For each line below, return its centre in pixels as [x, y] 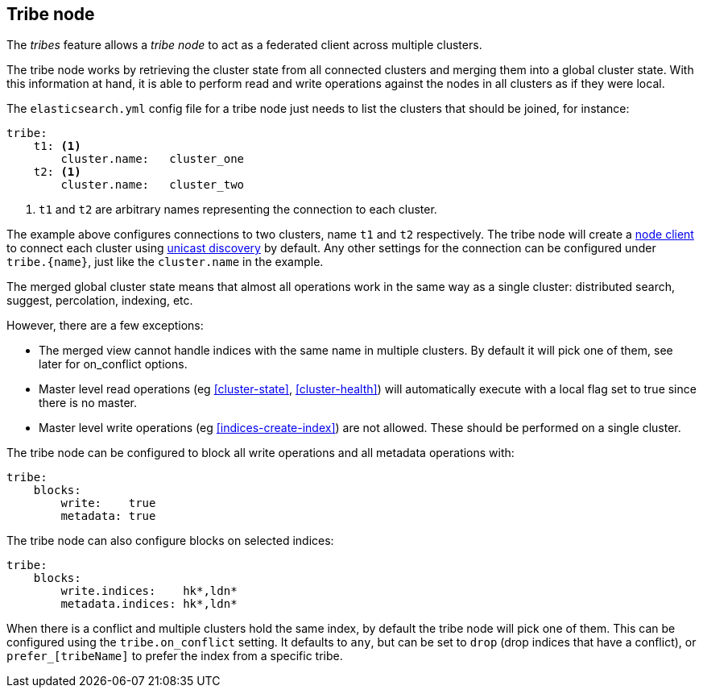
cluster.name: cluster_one [153, 159]
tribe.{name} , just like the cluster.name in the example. [165, 262]
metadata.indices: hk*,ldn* [149, 604]
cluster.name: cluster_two [153, 185]
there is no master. [88, 403]
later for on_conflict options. [113, 364]
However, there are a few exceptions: [105, 326]
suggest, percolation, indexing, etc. [100, 301]
